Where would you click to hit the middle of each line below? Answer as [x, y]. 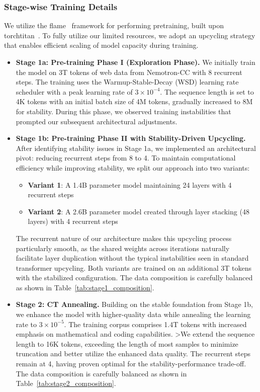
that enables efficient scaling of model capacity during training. [101, 45]
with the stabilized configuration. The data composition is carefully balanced [134, 278]
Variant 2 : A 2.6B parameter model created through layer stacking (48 [139, 211]
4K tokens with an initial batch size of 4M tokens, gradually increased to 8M [134, 101]
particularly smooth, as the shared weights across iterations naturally [123, 248]
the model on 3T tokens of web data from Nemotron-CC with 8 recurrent [129, 72]
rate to [26, 324]
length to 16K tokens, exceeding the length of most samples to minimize [127, 343]
